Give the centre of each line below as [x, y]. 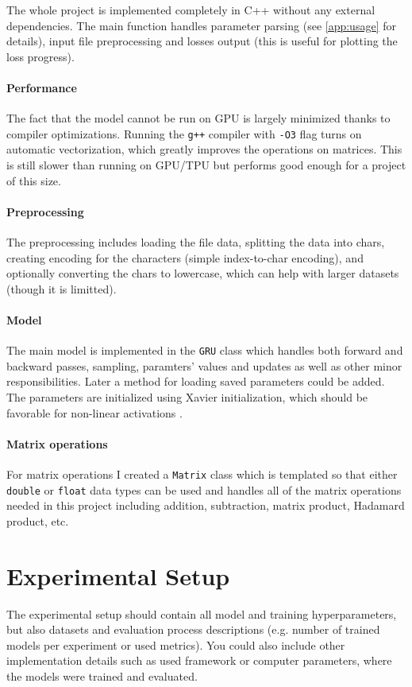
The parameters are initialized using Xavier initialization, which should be [187, 397]
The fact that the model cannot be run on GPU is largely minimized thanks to [198, 118]
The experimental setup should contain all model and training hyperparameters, [202, 613]
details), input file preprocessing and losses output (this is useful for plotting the [202, 41]
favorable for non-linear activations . [94, 412]
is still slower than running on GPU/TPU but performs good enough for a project [206, 165]
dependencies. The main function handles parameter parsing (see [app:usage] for [201, 25]
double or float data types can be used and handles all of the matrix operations [204, 489]
